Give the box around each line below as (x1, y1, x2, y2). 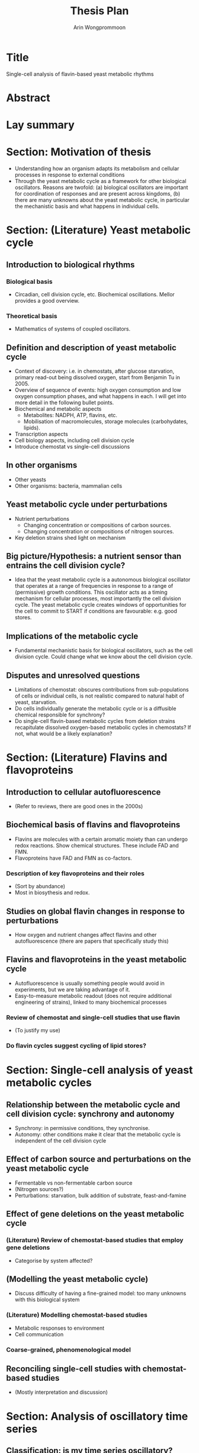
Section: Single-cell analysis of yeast (6, 1064, 193, 1077)
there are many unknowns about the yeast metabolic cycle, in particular (14, 197, 190, 203)
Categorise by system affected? (14, 1257, 93, 1264)
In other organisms (6, 460, 78, 471)
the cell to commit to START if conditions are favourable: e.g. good (14, 607, 178, 615)
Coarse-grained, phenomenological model (6, 1345, 131, 1353)
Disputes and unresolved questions (6, 670, 140, 680)
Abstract (6, 91, 50, 104)
